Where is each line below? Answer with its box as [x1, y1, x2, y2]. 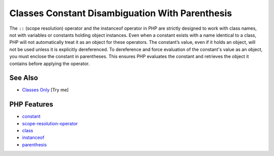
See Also [9, 74, 38, 82]
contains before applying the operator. [9, 61, 90, 67]
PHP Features [9, 100, 53, 109]
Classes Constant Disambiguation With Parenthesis [9, 8, 232, 19]
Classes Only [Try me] [22, 87, 69, 93]
